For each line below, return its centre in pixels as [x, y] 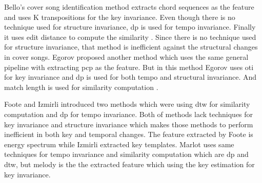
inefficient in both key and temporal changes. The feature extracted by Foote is [129, 134]
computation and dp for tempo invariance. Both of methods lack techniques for [129, 114]
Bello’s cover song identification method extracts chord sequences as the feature [129, 7]
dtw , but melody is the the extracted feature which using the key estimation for [129, 164]
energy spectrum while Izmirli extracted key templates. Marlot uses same [119, 144]
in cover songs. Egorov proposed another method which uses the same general [126, 56]
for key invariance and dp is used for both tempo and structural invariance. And [130, 77]
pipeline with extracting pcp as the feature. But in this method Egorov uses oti [129, 67]
